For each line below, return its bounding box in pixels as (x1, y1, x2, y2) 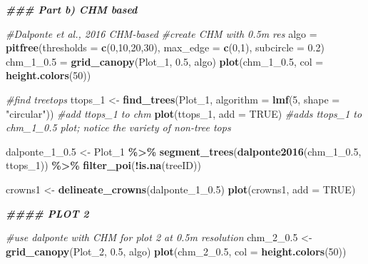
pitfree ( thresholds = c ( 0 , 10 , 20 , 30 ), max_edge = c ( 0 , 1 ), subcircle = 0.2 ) (6, 40, 324, 55)
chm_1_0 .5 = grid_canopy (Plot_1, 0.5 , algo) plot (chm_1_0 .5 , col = (6, 54, 324, 68)
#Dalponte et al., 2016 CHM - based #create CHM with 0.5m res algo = (6, 26, 317, 41)
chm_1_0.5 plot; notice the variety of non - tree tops (6, 120, 231, 135)
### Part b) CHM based (6, 2, 138, 16)
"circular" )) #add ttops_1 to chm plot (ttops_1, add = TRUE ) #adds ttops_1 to (6, 106, 362, 121)
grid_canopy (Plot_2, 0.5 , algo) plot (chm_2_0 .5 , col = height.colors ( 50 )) (6, 243, 347, 258)
